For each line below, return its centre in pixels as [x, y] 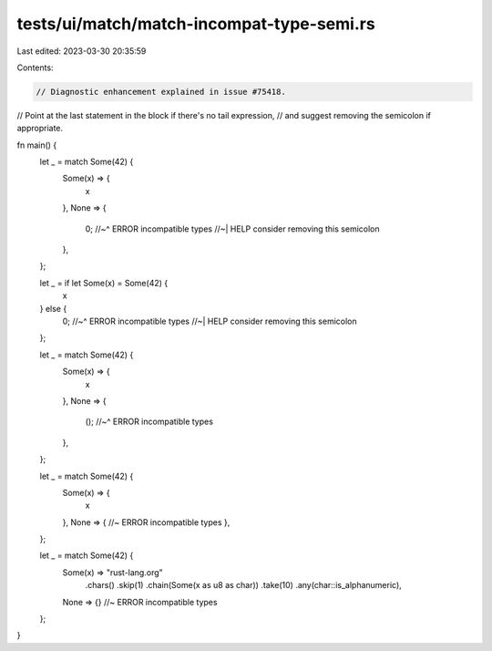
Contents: [35, 67]
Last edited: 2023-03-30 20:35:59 [82, 51]
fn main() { [37, 145]
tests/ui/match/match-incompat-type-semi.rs [196, 24]
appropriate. [40, 129]
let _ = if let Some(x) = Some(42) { [104, 283]
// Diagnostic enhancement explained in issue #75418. [161, 92]
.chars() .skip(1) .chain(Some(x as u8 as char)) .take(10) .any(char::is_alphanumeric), [244, 585]
